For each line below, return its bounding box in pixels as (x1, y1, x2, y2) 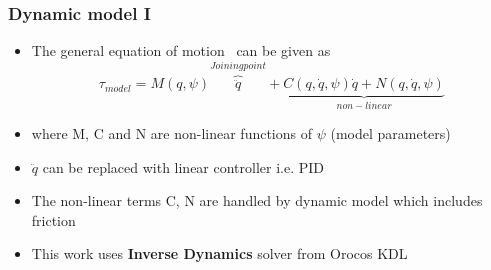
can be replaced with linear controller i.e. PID (42, 156, 325, 177)
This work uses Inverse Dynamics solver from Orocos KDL (31, 243, 408, 264)
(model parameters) (330, 122, 451, 143)
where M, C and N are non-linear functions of (31, 122, 313, 143)
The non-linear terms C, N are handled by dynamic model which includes (31, 190, 483, 211)
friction (31, 209, 76, 230)
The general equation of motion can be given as (31, 40, 331, 61)
